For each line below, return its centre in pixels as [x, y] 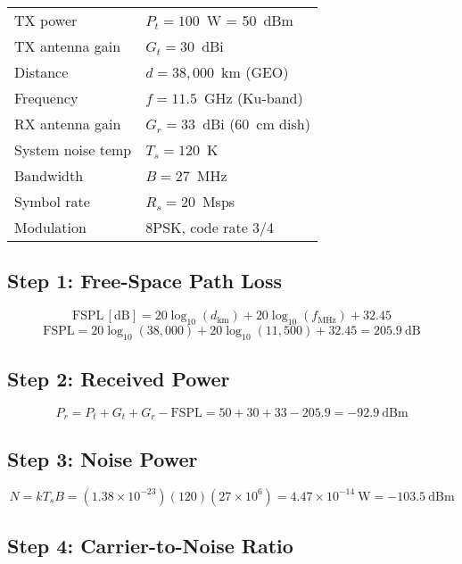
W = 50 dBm [250, 20]
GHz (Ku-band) [253, 98]
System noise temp [73, 149]
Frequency [46, 98]
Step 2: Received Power [119, 379]
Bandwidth [49, 175]
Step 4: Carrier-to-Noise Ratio [150, 546]
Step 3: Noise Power [103, 458]
